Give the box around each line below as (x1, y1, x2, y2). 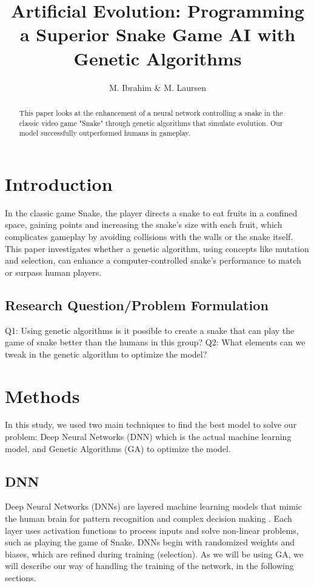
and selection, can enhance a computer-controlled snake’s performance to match (5, 254, 301, 267)
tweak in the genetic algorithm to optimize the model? (5, 347, 207, 360)
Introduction (5, 171, 113, 196)
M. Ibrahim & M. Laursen (109, 81, 207, 93)
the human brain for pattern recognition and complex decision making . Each (5, 512, 292, 525)
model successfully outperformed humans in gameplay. (19, 128, 190, 138)
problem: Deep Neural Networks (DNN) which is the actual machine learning (5, 430, 292, 443)
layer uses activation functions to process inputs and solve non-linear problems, (5, 524, 299, 536)
